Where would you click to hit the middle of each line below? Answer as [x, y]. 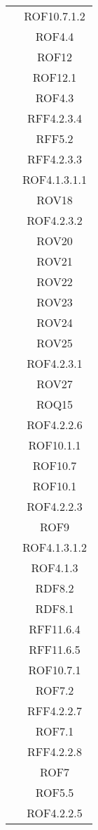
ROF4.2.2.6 [55, 425]
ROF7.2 [55, 690]
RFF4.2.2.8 [55, 751]
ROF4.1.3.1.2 [55, 547]
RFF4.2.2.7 [55, 711]
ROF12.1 [55, 77]
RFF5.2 [55, 138]
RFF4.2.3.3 [55, 159]
